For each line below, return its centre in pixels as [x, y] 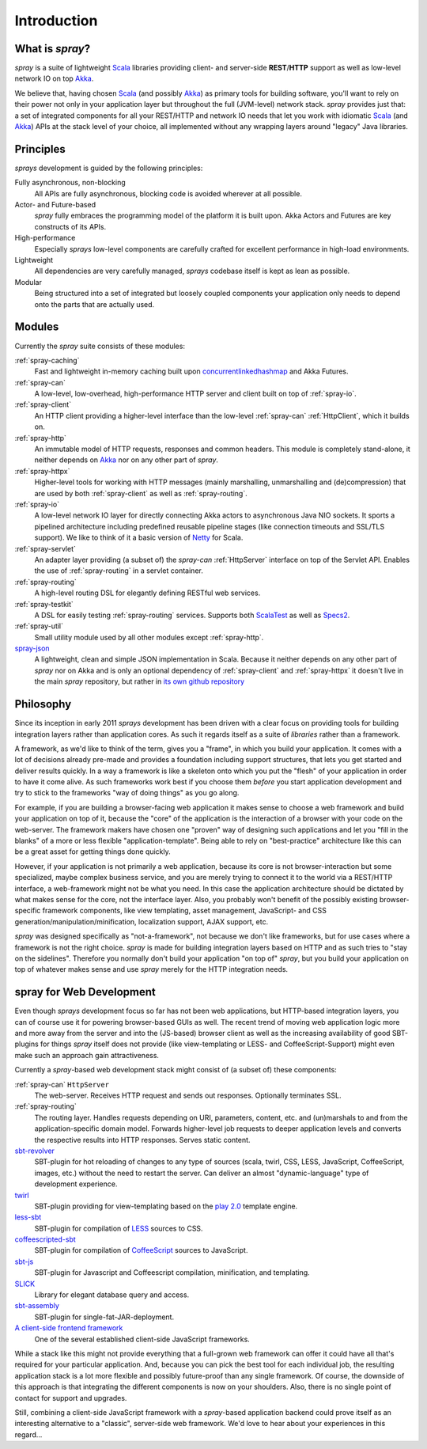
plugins [26, 1044]
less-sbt [28, 1217]
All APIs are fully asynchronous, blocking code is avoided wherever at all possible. [168, 193]
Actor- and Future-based [55, 205]
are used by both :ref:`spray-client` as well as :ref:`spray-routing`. [141, 493]
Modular [28, 282]
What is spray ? [53, 49]
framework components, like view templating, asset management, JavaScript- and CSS [185, 911]
